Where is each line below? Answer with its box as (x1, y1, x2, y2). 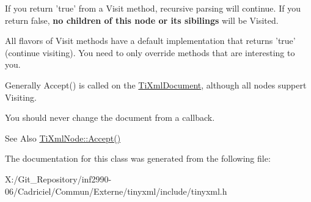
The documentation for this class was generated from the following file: (5, 152, 271, 165)
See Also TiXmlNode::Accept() (5, 131, 121, 144)
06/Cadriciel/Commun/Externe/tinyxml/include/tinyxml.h (5, 184, 227, 197)
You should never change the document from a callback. (5, 111, 215, 124)
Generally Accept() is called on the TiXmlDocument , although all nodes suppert (5, 78, 307, 91)
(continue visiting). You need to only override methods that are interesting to (5, 46, 295, 59)
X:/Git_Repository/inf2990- (5, 172, 112, 185)
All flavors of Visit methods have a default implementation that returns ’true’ (5, 34, 296, 47)
